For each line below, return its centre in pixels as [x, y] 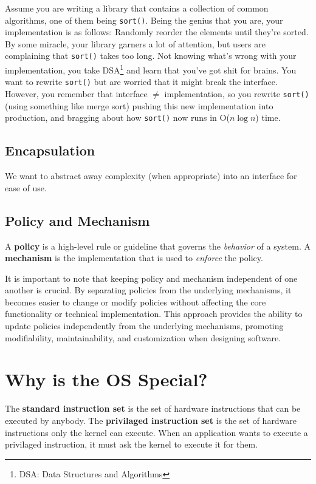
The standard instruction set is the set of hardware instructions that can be [153, 408]
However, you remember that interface [76, 94]
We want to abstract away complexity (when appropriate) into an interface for [151, 176]
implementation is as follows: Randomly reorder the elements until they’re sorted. [157, 32]
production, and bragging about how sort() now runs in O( [117, 118]
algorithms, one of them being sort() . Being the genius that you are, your [144, 20]
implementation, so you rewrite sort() [237, 94]
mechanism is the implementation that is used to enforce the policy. [134, 258]
